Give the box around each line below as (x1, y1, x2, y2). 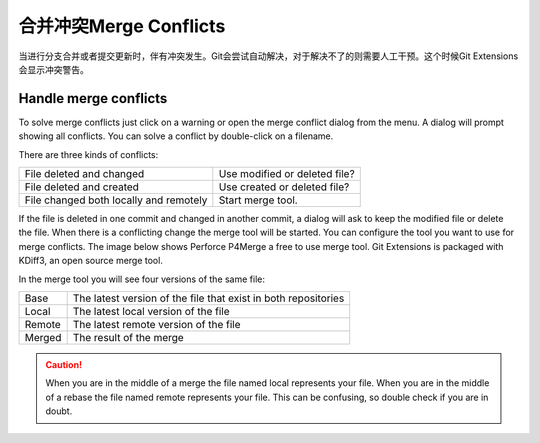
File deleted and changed (24, 167, 145, 181)
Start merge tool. (218, 193, 299, 207)
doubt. (45, 405, 73, 417)
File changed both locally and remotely (24, 193, 208, 207)
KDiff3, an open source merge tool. (18, 255, 164, 267)
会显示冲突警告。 (18, 63, 89, 75)
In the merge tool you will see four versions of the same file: (18, 273, 265, 285)
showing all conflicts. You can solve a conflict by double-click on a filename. (18, 130, 334, 142)
